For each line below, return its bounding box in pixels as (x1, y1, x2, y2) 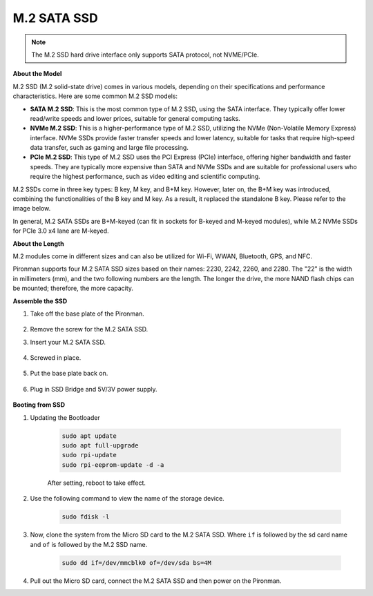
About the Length (12, 239, 65, 248)
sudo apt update (61, 432, 117, 440)
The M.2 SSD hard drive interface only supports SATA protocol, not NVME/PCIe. (31, 50, 259, 59)
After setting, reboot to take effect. (47, 479, 146, 487)
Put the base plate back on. (30, 369, 108, 378)
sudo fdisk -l (61, 513, 110, 521)
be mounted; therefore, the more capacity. (12, 284, 134, 293)
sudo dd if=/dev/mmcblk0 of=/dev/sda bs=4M (61, 559, 212, 566)
